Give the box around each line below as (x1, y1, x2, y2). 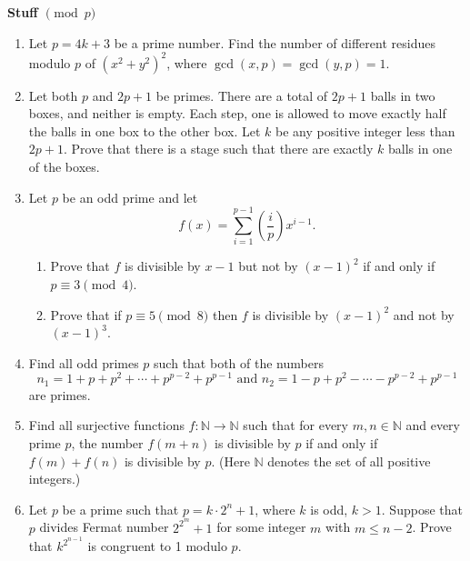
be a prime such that (62, 499, 179, 518)
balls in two (370, 85, 435, 105)
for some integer (216, 517, 306, 536)
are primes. (28, 385, 91, 404)
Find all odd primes (28, 353, 139, 372)
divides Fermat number (39, 517, 169, 536)
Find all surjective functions (28, 416, 185, 435)
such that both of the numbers (154, 353, 324, 372)
